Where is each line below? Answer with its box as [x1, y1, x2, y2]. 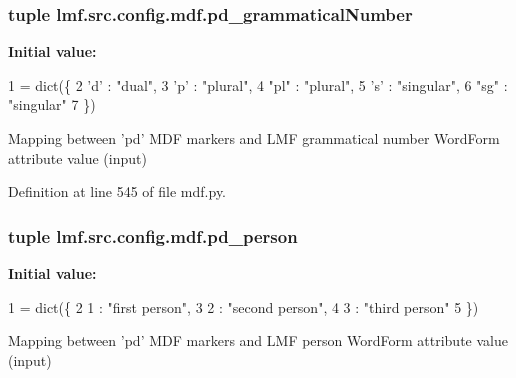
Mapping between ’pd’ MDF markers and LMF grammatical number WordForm [8, 128, 500, 148]
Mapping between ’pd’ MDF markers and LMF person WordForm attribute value [8, 330, 508, 351]
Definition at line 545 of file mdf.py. [8, 181, 227, 202]
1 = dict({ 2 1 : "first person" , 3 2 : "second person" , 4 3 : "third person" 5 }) [8, 296, 479, 317]
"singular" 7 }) [8, 94, 96, 115]
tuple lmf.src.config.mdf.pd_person [8, 223, 298, 248]
